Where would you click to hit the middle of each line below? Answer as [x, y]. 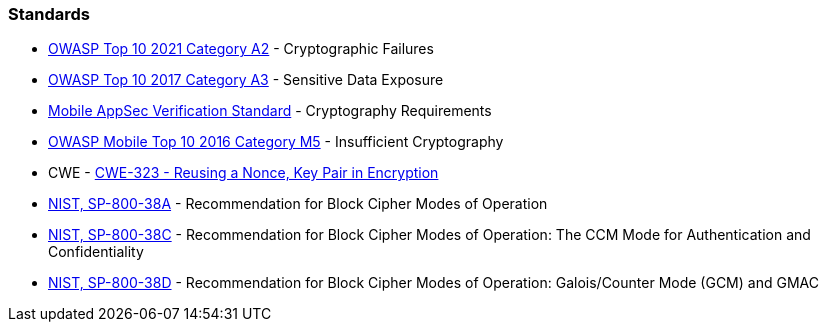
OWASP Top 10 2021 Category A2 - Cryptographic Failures [241, 49]
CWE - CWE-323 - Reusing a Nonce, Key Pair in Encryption [243, 173]
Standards [49, 14]
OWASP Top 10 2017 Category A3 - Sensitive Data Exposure [246, 80]
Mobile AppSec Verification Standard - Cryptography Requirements [270, 111]
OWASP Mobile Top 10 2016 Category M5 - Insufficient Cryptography [276, 142]
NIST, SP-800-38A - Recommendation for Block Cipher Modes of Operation [298, 204]
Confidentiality [96, 252]
